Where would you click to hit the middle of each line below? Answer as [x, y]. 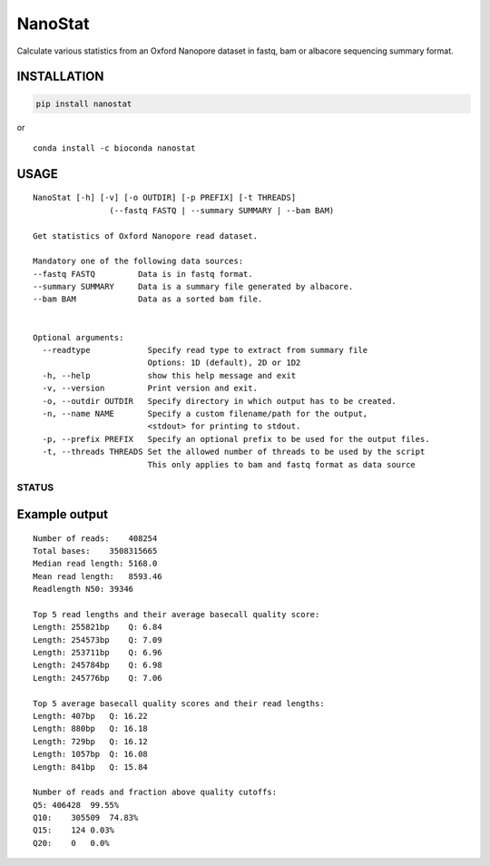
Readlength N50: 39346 [83, 589]
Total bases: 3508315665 [95, 551]
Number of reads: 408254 [95, 538]
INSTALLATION [60, 77]
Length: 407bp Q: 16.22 [91, 716]
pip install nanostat [84, 103]
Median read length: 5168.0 [95, 564]
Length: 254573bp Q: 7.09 [98, 640]
